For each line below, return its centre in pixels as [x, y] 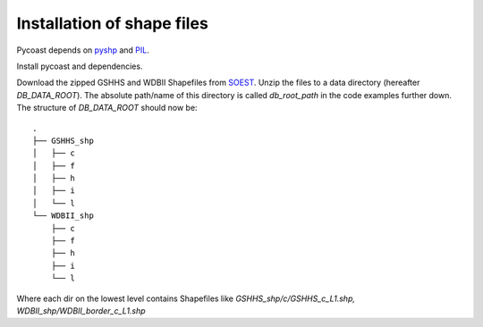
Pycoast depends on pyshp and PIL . [83, 50]
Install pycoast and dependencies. [80, 66]
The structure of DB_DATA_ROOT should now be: [107, 108]
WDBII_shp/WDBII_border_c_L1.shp [81, 310]
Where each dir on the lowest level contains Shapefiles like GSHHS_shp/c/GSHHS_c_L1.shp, [186, 298]
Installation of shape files [113, 23]
